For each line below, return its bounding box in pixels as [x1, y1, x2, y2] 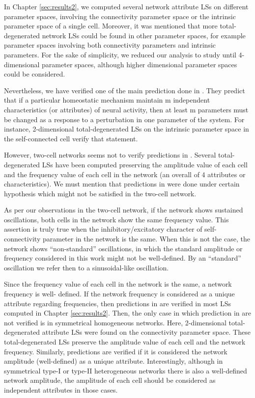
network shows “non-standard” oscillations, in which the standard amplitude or [4, 243, 243, 253]
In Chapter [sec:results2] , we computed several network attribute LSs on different [4, 1, 249, 11]
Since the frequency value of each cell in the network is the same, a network [4, 279, 232, 289]
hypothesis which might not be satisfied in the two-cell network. [4, 188, 197, 198]
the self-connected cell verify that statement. [4, 133, 138, 143]
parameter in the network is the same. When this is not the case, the [42, 234, 250, 244]
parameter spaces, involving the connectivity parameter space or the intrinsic [4, 11, 236, 21]
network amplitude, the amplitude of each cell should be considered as [4, 375, 216, 385]
